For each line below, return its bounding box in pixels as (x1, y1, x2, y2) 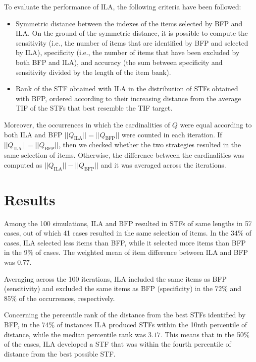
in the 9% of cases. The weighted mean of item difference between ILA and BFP (4, 247, 248, 257)
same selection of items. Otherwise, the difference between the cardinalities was (4, 150, 245, 160)
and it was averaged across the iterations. (101, 159, 226, 170)
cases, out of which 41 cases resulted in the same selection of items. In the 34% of (4, 228, 252, 238)
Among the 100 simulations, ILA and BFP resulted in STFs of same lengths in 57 (4, 218, 252, 228)
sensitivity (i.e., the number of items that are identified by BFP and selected (15, 37, 248, 48)
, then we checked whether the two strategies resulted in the (58, 139, 241, 150)
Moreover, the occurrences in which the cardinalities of (4, 119, 170, 129)
